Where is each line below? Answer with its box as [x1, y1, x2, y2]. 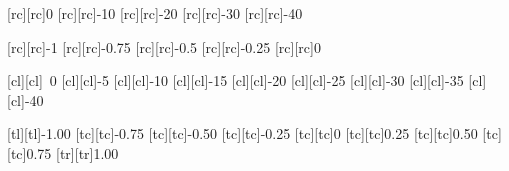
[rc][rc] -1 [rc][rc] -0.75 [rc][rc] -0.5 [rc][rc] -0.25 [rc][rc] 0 [7, 36, 321, 57]
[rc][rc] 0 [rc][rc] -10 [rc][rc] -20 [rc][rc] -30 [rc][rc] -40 [7, 3, 303, 23]
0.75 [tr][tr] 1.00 [26, 142, 119, 163]
